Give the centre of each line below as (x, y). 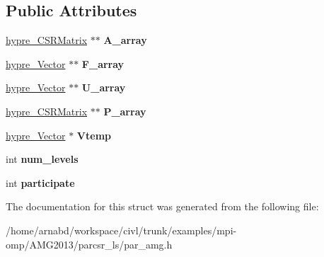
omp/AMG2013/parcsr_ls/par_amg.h (89, 244)
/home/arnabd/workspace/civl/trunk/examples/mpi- (121, 230)
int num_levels (42, 159)
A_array (125, 40)
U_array (104, 87)
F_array (103, 63)
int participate (40, 182)
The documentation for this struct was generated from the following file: (162, 206)
